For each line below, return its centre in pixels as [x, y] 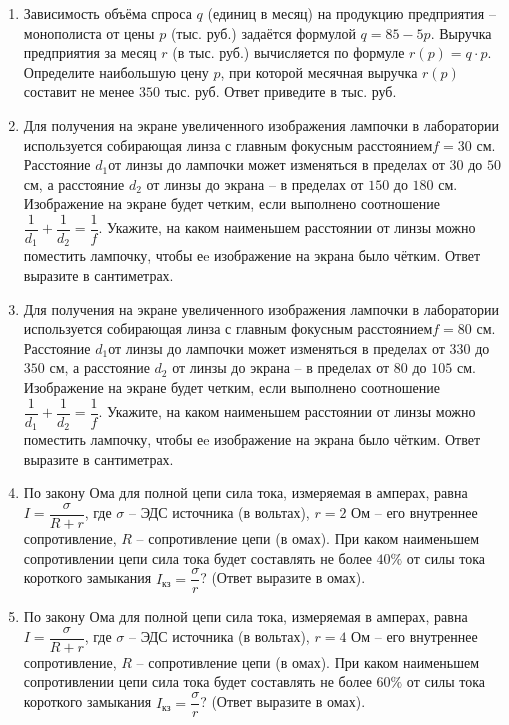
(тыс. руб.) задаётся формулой [263, 32]
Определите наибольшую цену [116, 71]
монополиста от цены [89, 32]
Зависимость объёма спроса [107, 13]
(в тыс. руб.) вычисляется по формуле [288, 52]
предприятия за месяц [90, 52]
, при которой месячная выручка [319, 71]
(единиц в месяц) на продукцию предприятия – [351, 13]
